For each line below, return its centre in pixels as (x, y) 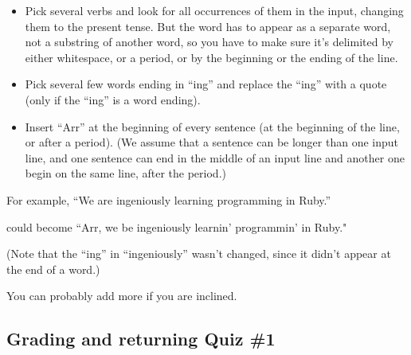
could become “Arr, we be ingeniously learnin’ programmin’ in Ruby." (177, 226)
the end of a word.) (53, 269)
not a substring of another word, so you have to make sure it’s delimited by (209, 42)
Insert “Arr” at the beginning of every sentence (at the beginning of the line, (212, 126)
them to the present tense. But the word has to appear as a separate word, (208, 26)
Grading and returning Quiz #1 (141, 339)
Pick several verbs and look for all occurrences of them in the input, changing (214, 10)
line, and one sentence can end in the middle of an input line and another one (215, 157)
